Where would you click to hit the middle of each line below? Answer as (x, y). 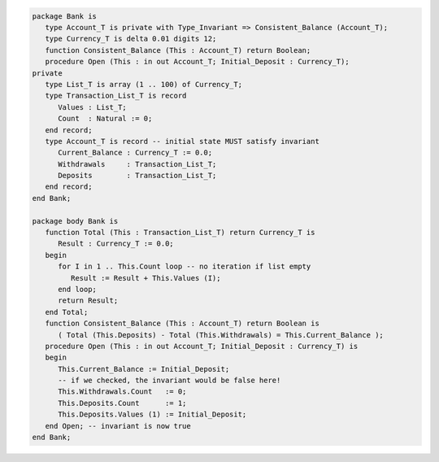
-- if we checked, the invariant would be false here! (170, 381)
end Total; (67, 312)
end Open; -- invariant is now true (118, 426)
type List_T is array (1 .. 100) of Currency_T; (144, 84)
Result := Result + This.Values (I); (146, 278)
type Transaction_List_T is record (116, 96)
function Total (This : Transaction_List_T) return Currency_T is (180, 233)
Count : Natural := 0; (105, 119)
